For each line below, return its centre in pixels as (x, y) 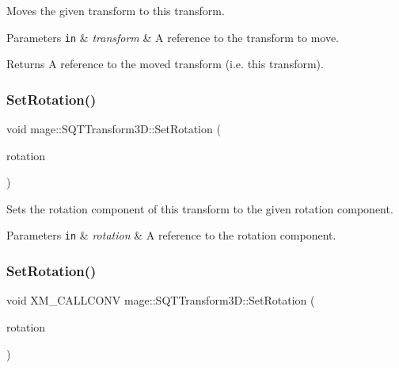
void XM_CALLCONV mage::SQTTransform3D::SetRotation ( (161, 300)
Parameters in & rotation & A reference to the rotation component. (171, 235)
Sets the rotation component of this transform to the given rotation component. (200, 208)
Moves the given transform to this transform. (116, 10)
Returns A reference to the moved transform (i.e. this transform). (165, 64)
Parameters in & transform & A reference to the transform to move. (173, 37)
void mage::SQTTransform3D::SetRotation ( (114, 129)
